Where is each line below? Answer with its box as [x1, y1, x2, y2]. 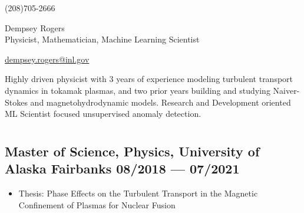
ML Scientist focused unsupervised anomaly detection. [5, 107, 201, 120]
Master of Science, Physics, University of [5, 142, 260, 160]
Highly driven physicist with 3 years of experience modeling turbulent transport [5, 73, 293, 85]
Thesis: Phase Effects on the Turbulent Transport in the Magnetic [18, 187, 258, 199]
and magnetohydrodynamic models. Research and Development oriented [30, 96, 291, 108]
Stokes [5, 96, 28, 108]
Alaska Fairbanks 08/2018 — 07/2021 [5, 159, 240, 178]
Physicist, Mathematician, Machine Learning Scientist [5, 33, 200, 45]
